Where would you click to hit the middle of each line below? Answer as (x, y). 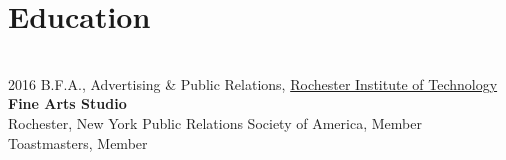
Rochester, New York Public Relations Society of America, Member (215, 122)
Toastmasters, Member (78, 142)
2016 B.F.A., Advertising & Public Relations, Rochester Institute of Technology (253, 83)
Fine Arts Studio (67, 103)
